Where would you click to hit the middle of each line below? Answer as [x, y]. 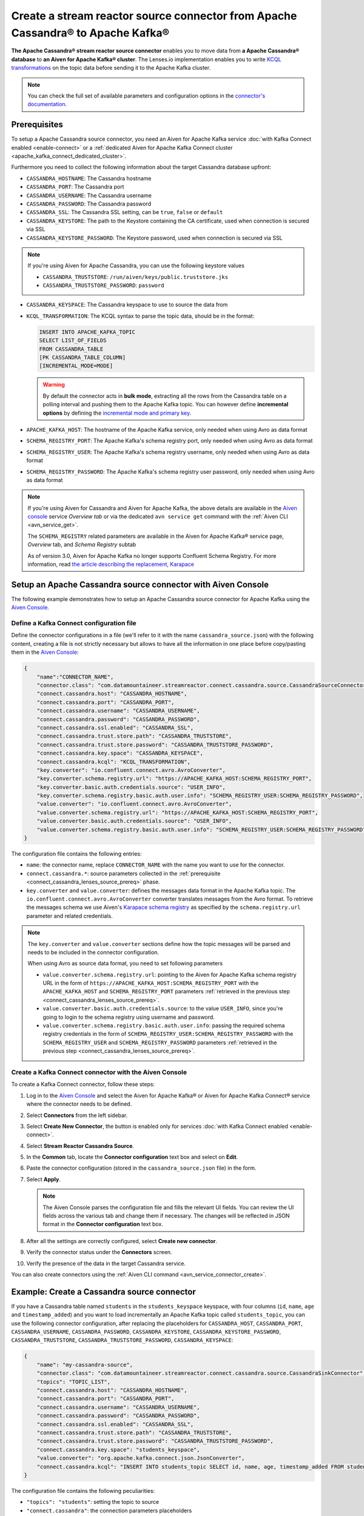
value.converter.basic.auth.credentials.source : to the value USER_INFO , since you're [163, 1008]
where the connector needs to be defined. [79, 1104]
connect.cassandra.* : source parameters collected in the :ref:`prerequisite [123, 873]
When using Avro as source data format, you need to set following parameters [125, 964]
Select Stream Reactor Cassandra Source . [80, 1145]
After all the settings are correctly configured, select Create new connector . [122, 1241]
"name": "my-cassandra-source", [85, 1365]
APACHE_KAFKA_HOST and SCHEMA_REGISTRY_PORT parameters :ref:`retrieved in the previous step [167, 991]
